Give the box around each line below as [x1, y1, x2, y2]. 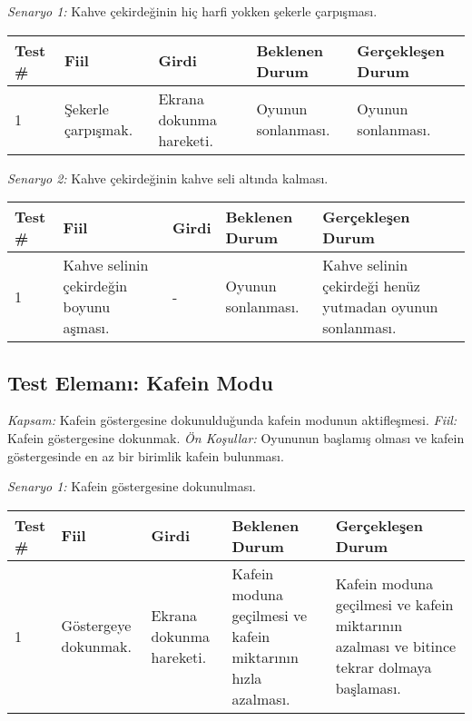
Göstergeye [61, 615, 132, 637]
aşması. [63, 317, 110, 339]
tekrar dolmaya [335, 657, 432, 678]
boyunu [63, 296, 111, 318]
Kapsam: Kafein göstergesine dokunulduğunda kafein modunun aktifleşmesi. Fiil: [7, 410, 457, 430]
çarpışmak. [64, 119, 133, 141]
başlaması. [335, 677, 401, 699]
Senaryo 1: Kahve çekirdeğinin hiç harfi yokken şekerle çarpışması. [7, 2, 378, 20]
